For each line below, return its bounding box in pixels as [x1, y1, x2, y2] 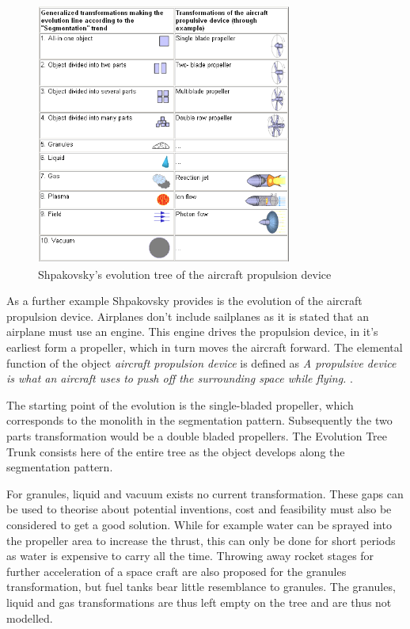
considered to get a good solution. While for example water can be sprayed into [6, 516, 392, 532]
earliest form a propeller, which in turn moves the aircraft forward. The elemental [6, 339, 403, 356]
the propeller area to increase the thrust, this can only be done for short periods [6, 532, 396, 548]
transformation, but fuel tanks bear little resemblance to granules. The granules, [6, 578, 396, 595]
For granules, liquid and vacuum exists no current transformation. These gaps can [6, 485, 404, 501]
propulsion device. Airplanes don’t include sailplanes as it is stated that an [6, 307, 369, 324]
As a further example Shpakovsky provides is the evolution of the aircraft [6, 292, 363, 309]
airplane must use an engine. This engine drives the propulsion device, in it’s [6, 323, 378, 340]
